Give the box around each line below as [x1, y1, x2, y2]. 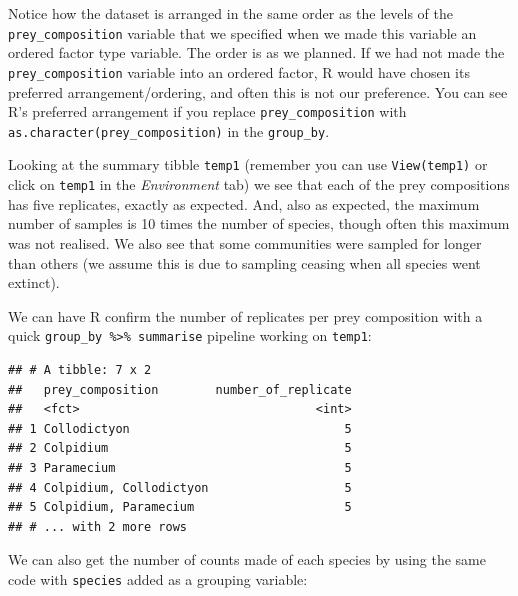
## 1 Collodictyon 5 [8, 421, 352, 436]
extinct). [8, 272, 60, 293]
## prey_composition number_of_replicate [8, 382, 352, 397]
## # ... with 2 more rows [8, 519, 187, 534]
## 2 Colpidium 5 [8, 441, 352, 456]
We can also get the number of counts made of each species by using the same [8, 549, 486, 570]
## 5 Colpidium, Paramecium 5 [8, 500, 352, 515]
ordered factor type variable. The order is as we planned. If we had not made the [8, 42, 505, 63]
